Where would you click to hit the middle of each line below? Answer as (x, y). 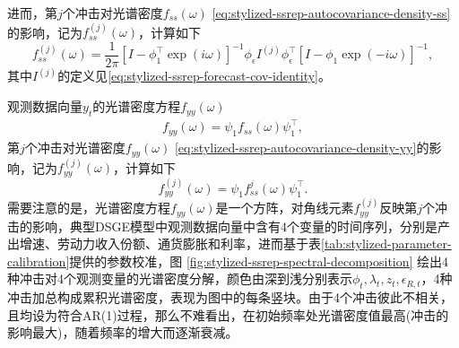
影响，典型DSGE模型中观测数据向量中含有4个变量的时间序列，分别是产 (241, 226)
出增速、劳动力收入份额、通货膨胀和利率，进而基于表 (164, 244)
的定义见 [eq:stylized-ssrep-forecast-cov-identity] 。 (194, 76)
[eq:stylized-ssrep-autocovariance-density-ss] (331, 13)
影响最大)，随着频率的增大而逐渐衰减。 (123, 332)
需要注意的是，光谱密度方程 (89, 208)
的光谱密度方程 (137, 106)
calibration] (39, 261)
